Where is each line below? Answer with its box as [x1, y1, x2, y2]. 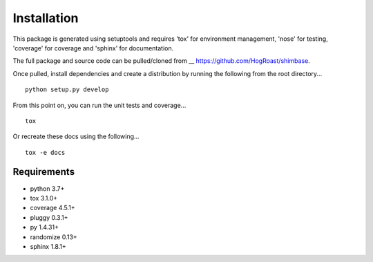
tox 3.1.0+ [30, 194, 58, 202]
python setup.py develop [25, 86, 109, 93]
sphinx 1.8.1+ [30, 242, 67, 250]
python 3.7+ [30, 184, 65, 193]
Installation [12, 10, 79, 26]
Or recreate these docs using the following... [12, 132, 140, 141]
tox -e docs [25, 149, 66, 156]
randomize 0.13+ [30, 232, 77, 241]
